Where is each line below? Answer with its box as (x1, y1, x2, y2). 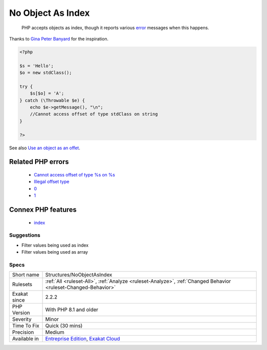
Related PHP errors (9, 158, 69, 166)
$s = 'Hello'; (19, 63, 54, 69)
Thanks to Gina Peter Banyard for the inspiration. (9, 36, 109, 42)
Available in (12, 335, 39, 342)
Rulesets (12, 281, 32, 288)
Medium (45, 329, 64, 336)
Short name (12, 271, 40, 278)
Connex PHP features (9, 205, 77, 214)
